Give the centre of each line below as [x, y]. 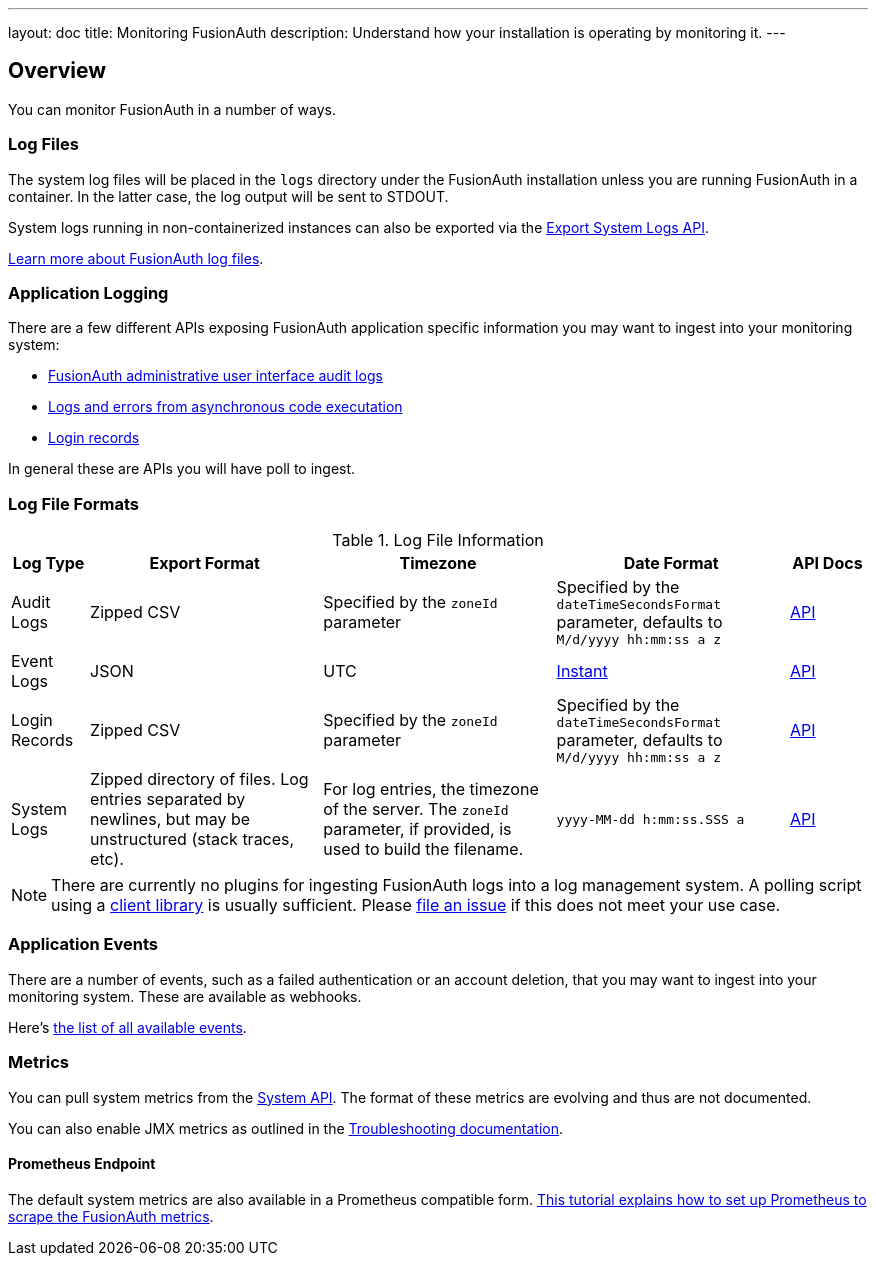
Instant [582, 671]
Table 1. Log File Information [438, 540]
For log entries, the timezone [431, 789]
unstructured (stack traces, [192, 839]
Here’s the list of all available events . [127, 1027]
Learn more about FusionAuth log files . [136, 258]
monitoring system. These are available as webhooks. [185, 996]
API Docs [827, 563]
